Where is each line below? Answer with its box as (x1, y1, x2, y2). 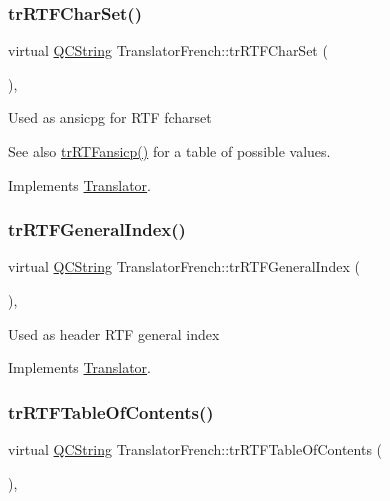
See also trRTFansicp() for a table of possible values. (8, 141, 331, 161)
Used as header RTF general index (8, 323, 220, 344)
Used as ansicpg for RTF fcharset (8, 107, 212, 128)
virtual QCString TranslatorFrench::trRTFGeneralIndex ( (8, 256, 360, 277)
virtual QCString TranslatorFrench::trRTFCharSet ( (8, 40, 328, 61)
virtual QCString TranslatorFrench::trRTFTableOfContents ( (8, 439, 383, 459)
